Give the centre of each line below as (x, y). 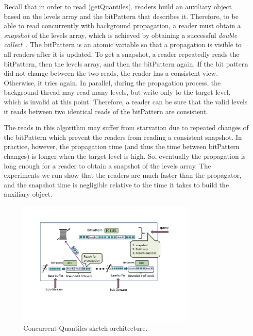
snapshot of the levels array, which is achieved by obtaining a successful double (120, 35)
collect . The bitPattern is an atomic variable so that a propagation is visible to (123, 44)
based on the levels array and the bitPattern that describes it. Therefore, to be (121, 16)
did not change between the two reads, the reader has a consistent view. (111, 73)
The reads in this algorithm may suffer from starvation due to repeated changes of (126, 127)
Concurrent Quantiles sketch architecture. (85, 328)
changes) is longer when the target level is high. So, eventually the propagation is (125, 156)
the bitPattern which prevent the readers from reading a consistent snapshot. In (123, 137)
